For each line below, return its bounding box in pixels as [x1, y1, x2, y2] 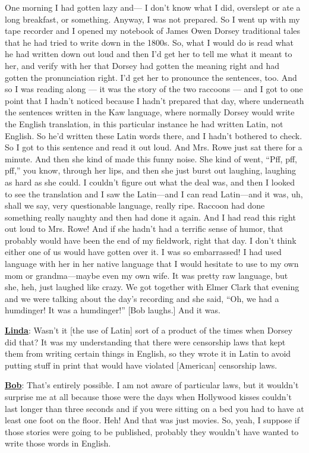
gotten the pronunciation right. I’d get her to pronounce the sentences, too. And [5, 71, 297, 83]
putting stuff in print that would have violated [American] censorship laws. [5, 358, 278, 371]
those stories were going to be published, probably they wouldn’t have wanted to [5, 425, 299, 438]
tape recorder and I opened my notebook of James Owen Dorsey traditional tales [5, 24, 301, 37]
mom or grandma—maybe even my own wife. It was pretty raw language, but [5, 269, 288, 281]
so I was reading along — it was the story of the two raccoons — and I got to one [5, 83, 303, 95]
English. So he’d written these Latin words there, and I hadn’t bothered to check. [5, 129, 302, 141]
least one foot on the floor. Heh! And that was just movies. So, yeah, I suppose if [5, 414, 299, 426]
